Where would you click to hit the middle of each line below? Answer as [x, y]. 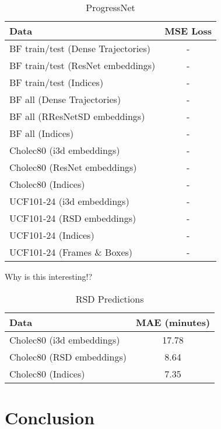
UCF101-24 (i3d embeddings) [69, 201]
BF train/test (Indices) [57, 82]
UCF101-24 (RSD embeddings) [73, 218]
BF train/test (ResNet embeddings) [83, 65]
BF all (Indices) [42, 133]
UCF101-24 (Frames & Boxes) [71, 252]
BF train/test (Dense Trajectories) [80, 48]
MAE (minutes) [173, 322]
